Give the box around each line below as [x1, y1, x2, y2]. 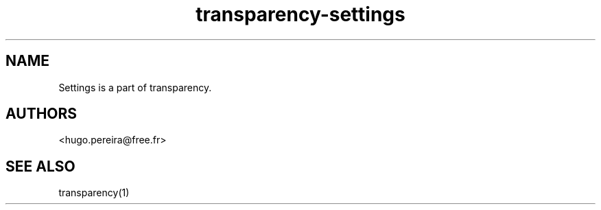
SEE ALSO [5, 157, 75, 175]
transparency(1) [58, 187, 130, 199]
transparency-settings [196, 3, 405, 26]
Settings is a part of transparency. [58, 81, 212, 93]
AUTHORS [5, 105, 78, 123]
